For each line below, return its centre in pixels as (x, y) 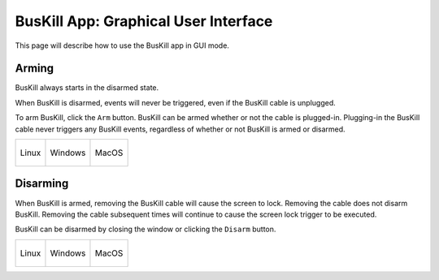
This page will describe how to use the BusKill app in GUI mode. (122, 45)
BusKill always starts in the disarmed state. (87, 88)
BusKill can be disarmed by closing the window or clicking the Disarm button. (146, 229)
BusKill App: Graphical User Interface (144, 21)
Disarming (42, 184)
